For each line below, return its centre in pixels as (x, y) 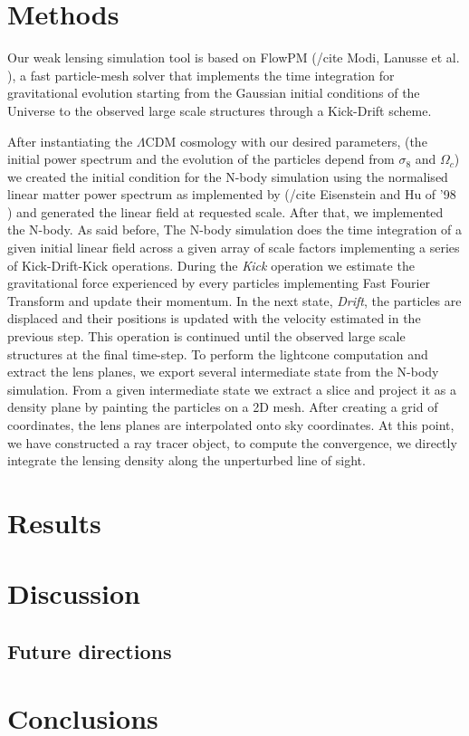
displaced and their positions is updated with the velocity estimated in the (214, 318)
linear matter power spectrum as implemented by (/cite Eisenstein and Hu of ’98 (232, 194)
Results (54, 522)
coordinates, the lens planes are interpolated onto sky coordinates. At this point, (231, 425)
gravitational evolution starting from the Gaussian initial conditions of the (214, 93)
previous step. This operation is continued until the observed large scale (206, 336)
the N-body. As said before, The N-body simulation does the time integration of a (235, 229)
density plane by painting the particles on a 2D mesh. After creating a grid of (223, 407)
